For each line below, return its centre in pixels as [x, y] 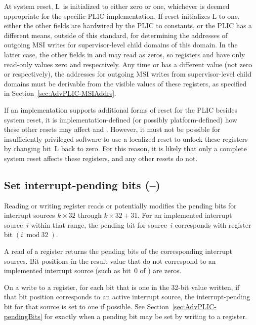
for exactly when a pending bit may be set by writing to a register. [146, 316]
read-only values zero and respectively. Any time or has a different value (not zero [128, 64]
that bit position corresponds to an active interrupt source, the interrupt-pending [127, 297]
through [90, 215]
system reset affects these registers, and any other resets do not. [101, 158]
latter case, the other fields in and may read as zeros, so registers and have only [125, 54]
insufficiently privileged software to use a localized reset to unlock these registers [126, 139]
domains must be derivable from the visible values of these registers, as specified [125, 83]
